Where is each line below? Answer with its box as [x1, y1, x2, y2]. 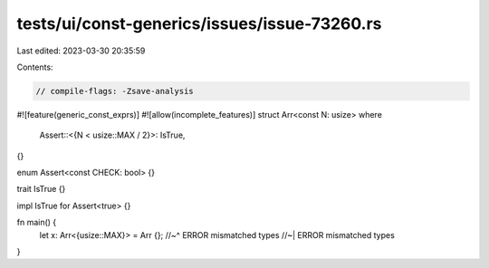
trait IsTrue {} [16, 184, 66, 195]
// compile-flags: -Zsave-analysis [35, 86, 194, 96]
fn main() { [16, 217, 57, 228]
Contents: [16, 62, 53, 72]
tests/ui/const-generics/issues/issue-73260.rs [16, 14, 382, 33]
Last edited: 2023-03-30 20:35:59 [16, 45, 146, 56]
